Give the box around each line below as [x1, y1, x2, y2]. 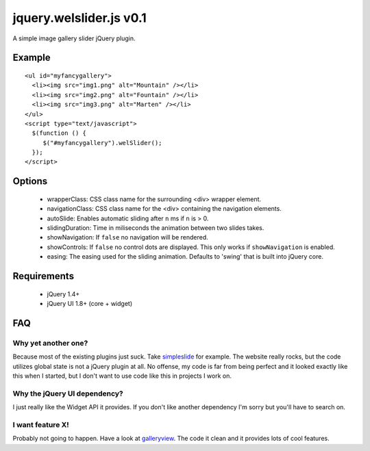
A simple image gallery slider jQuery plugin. [12, 34, 136, 42]
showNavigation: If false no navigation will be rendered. [47, 233, 208, 242]
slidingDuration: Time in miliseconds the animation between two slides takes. [47, 224, 264, 232]
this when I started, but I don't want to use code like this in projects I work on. [12, 372, 232, 380]
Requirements [12, 270, 75, 282]
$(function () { [32, 129, 87, 137]
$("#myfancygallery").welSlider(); [42, 139, 162, 146]
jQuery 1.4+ [47, 289, 80, 298]
